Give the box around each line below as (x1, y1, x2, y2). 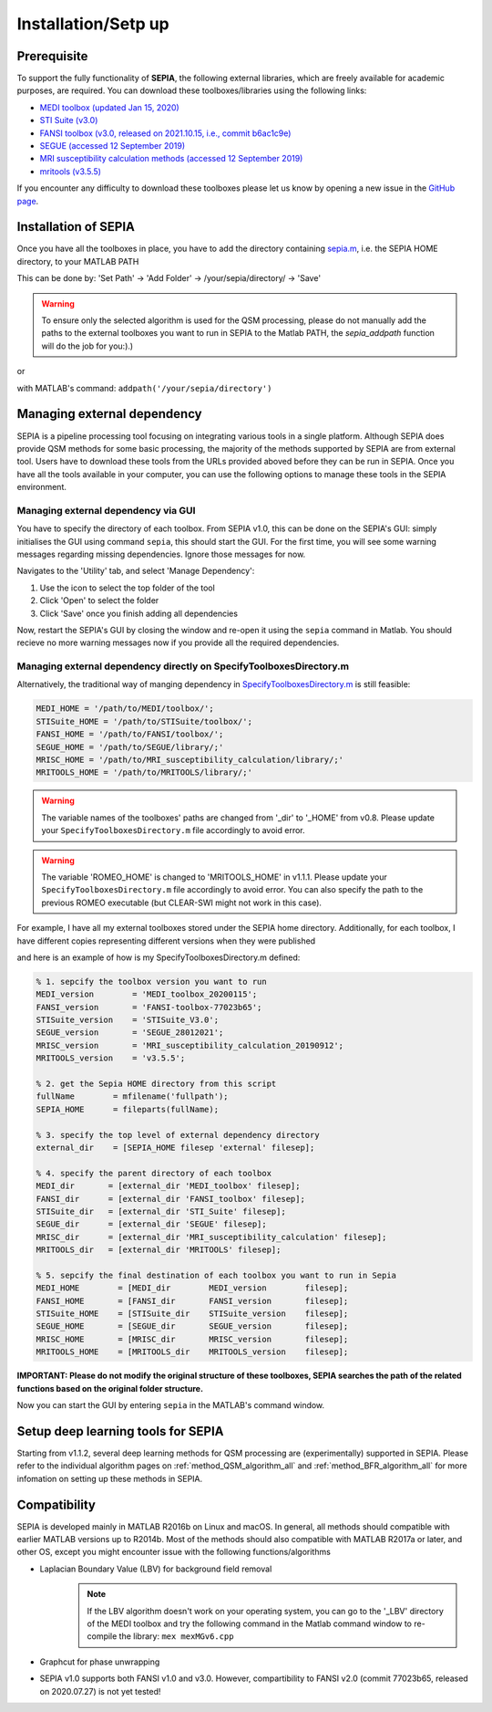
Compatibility (16, 1497, 96, 1512)
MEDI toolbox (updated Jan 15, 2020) (39, 101, 179, 113)
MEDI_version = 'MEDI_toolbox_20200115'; (36, 989, 258, 999)
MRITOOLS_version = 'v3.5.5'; (36, 1053, 186, 1063)
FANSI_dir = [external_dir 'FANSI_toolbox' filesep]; (36, 1194, 305, 1204)
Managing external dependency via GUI (16, 504, 196, 517)
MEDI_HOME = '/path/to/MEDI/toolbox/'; (36, 704, 214, 714)
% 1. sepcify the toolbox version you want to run (36, 976, 268, 986)
